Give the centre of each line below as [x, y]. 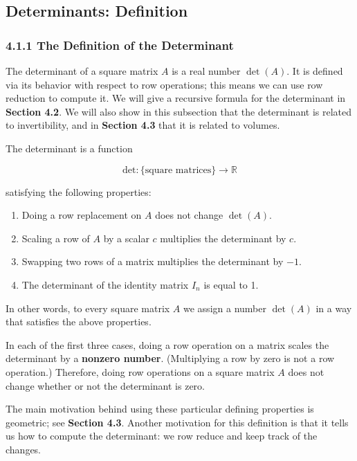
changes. [24, 449]
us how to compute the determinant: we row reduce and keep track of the [162, 436]
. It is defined [315, 71]
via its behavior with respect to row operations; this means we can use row [164, 84]
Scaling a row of [56, 238]
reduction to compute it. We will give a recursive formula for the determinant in [176, 98]
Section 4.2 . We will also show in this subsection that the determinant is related [178, 111]
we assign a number [225, 308]
